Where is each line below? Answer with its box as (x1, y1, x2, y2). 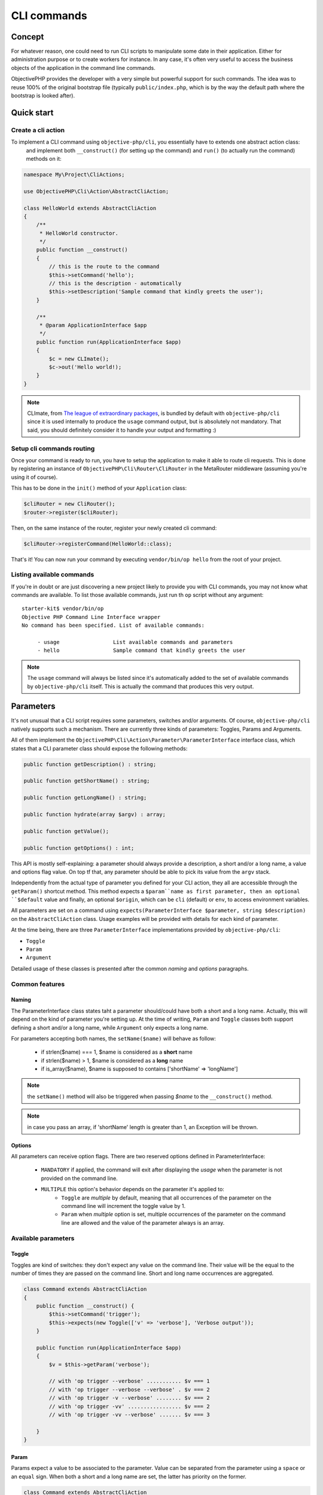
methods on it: (26, 155, 62, 162)
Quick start (11, 108, 54, 118)
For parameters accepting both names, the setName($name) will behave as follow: (11, 1035, 217, 1042)
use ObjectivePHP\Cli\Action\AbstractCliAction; (23, 188, 169, 194)
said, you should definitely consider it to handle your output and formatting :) (27, 426, 217, 434)
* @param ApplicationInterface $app (39, 322, 147, 328)
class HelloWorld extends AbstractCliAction (23, 205, 157, 212)
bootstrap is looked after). (11, 92, 75, 99)
